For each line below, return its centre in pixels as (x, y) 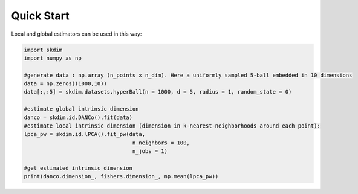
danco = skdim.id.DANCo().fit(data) (78, 117)
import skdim (43, 50)
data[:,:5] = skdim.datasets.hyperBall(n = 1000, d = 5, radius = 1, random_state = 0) (158, 92)
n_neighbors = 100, (161, 143)
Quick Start (40, 16)
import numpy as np (53, 58)
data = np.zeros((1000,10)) (65, 84)
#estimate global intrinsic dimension (81, 109)
